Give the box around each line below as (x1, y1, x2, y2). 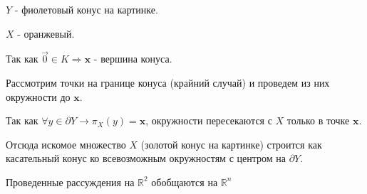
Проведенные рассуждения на (6, 174, 135, 189)
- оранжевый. (17, 26, 75, 41)
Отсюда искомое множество (6, 136, 126, 151)
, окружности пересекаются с (145, 113, 272, 128)
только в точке (286, 113, 350, 128)
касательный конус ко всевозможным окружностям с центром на (6, 151, 286, 166)
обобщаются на (151, 174, 218, 189)
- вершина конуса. (93, 51, 172, 66)
